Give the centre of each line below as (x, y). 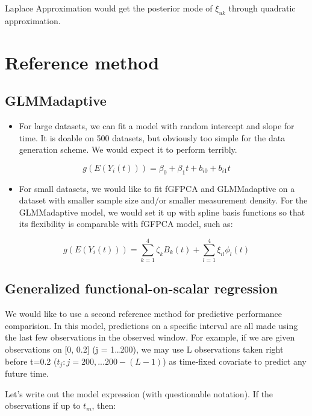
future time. (27, 373)
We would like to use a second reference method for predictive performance (144, 314)
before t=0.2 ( (31, 361)
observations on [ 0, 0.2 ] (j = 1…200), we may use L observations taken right (144, 349)
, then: (104, 405)
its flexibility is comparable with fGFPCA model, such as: (126, 224)
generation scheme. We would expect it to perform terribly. (128, 149)
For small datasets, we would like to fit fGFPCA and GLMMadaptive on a (157, 188)
